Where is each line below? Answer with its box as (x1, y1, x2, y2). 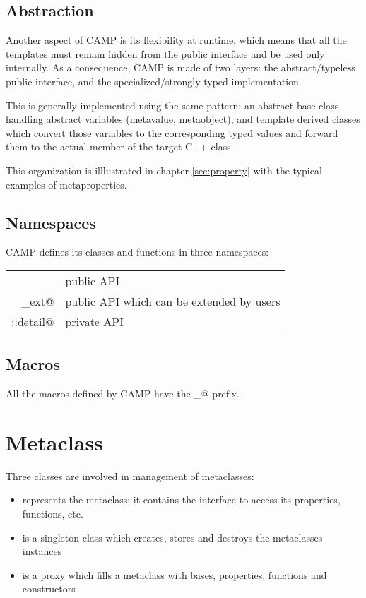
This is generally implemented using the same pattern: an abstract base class (6, 97, 339, 112)
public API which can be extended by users (65, 292, 281, 309)
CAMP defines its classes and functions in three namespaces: (6, 244, 269, 259)
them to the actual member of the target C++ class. (6, 139, 234, 154)
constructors (22, 581, 76, 596)
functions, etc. (22, 506, 83, 521)
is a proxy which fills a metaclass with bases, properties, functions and (22, 567, 327, 582)
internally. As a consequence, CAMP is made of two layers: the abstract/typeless (6, 60, 355, 75)
